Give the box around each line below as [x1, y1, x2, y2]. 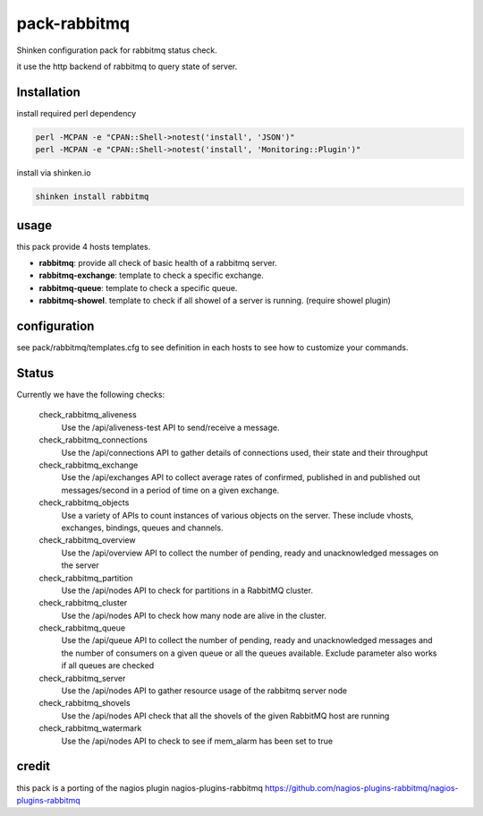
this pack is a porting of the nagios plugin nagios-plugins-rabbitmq [16, 782, 263, 793]
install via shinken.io [16, 167, 91, 178]
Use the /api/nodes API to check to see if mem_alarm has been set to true [61, 735, 334, 746]
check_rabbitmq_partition [38, 572, 133, 583]
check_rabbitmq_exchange [38, 460, 139, 470]
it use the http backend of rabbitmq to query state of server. [16, 61, 238, 72]
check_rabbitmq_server [38, 673, 126, 683]
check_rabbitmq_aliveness [38, 409, 138, 420]
